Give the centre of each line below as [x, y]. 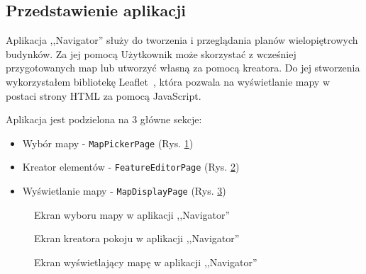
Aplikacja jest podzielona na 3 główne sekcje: [104, 119]
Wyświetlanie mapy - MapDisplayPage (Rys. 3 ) [124, 191]
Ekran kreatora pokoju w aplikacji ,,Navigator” [137, 238]
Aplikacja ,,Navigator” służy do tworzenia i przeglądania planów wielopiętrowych [182, 40]
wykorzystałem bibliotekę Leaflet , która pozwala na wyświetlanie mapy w [168, 81]
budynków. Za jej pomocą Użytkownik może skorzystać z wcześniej [151, 53]
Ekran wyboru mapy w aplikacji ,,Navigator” [132, 214]
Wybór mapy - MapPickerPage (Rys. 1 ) [108, 143]
